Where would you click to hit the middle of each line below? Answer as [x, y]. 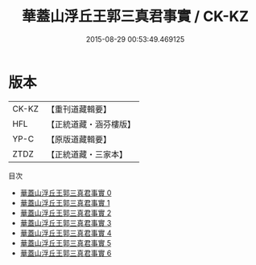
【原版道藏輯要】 [78, 139]
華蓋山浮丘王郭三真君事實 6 [66, 253]
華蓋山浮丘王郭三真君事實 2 [66, 213]
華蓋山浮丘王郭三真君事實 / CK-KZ [135, 16]
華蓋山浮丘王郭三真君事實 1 [65, 202]
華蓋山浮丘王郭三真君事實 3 [66, 222]
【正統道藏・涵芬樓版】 [91, 124]
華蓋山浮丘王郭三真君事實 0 [66, 193]
